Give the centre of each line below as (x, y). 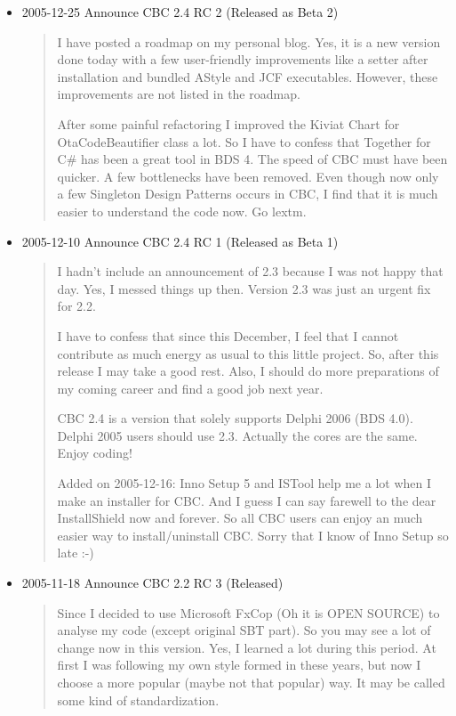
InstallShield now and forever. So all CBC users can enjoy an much (240, 518)
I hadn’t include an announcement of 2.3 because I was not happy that (250, 271)
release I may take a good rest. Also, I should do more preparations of (248, 371)
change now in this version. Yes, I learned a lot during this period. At (247, 647)
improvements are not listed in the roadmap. (179, 94)
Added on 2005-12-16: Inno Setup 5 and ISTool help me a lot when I (244, 483)
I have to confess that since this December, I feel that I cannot (228, 335)
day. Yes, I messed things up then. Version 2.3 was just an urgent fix (244, 288)
